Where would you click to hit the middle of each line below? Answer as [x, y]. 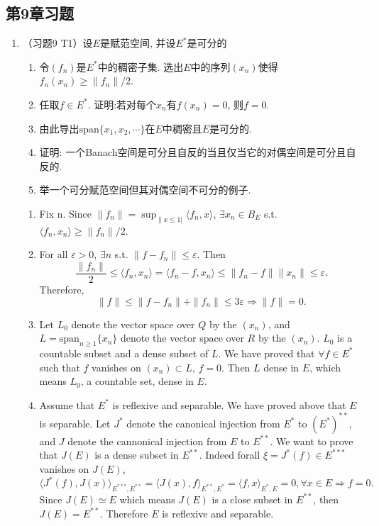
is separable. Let [75, 423]
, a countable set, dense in [137, 381]
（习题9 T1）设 [57, 43]
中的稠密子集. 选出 [141, 66]
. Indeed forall [230, 455]
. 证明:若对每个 [122, 104]
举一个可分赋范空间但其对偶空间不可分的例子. [145, 190]
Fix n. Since [65, 213]
